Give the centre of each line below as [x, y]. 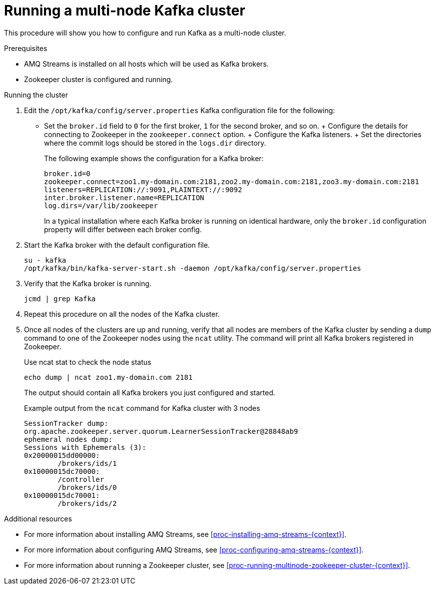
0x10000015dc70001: [62, 495]
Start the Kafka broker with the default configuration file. [117, 245]
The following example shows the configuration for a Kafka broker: [154, 158]
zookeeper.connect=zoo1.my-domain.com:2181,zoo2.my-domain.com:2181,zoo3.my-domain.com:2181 [232, 181]
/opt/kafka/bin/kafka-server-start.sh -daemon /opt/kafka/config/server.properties [193, 268]
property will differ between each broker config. [123, 229]
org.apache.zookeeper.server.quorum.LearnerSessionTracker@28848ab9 [161, 431]
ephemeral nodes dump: [68, 439]
